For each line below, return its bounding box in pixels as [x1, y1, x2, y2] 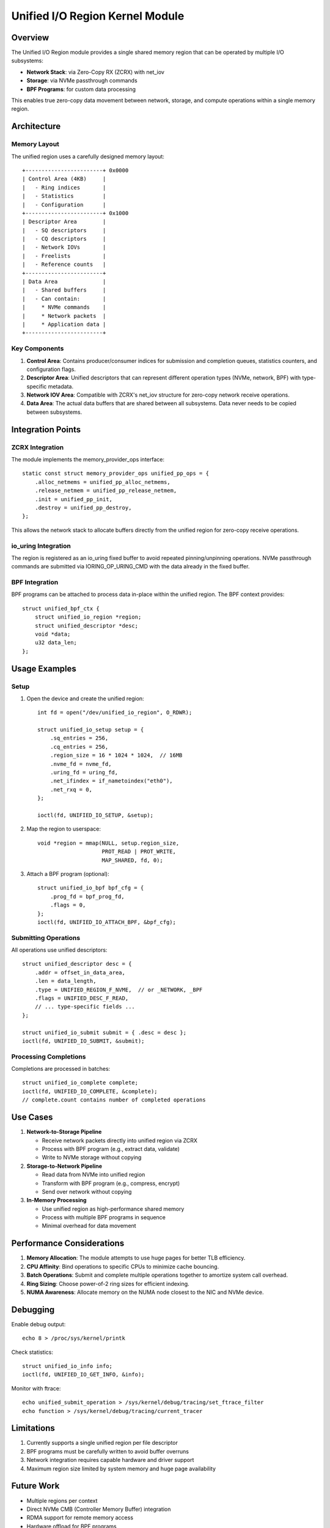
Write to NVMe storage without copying [42, 1154, 142, 1161]
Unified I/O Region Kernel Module [11, 9, 185, 23]
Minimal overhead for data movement [42, 1222, 137, 1230]
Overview [11, 32, 50, 43]
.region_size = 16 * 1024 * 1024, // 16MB [50, 752, 183, 759]
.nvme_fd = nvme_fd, [50, 760, 112, 767]
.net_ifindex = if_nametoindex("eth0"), [50, 777, 174, 785]
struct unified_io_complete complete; [22, 1079, 139, 1086]
